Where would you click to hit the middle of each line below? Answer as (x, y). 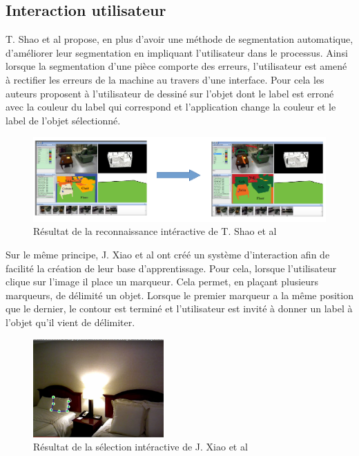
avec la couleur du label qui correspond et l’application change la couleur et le (171, 107)
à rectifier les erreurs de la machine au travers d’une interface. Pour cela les (165, 79)
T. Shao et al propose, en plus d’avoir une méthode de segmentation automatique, (179, 39)
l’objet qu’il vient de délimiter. (70, 322)
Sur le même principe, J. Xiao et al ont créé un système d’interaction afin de (168, 255)
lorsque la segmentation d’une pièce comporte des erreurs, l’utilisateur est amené (176, 66)
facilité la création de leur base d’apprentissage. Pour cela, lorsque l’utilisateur (171, 268)
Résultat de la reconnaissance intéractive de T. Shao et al (155, 231)
